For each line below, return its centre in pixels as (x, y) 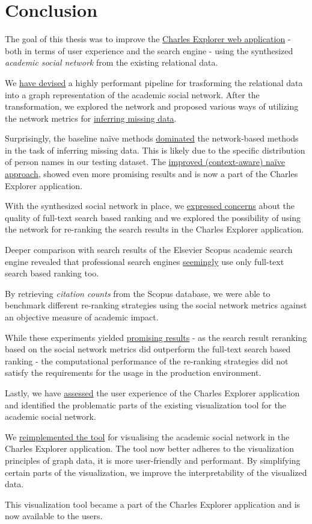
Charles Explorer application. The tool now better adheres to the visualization (149, 448)
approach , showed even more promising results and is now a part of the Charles (151, 174)
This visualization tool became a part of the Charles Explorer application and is (153, 504)
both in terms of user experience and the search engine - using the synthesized (149, 50)
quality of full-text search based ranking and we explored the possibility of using (153, 217)
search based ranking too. (52, 273)
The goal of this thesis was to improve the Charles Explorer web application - (148, 39)
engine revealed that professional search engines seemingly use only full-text (145, 261)
